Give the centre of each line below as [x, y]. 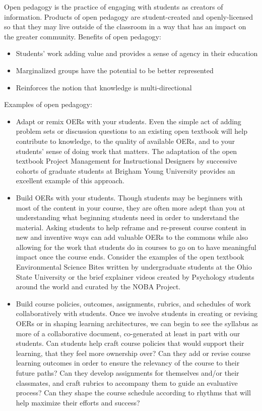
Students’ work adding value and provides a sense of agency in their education [137, 53]
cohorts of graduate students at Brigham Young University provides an [125, 170]
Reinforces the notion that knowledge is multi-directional [104, 87]
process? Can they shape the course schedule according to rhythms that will [133, 393]
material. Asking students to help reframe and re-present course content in [131, 227]
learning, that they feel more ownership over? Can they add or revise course [133, 353]
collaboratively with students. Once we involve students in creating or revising [137, 313]
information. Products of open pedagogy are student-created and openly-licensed [129, 16]
